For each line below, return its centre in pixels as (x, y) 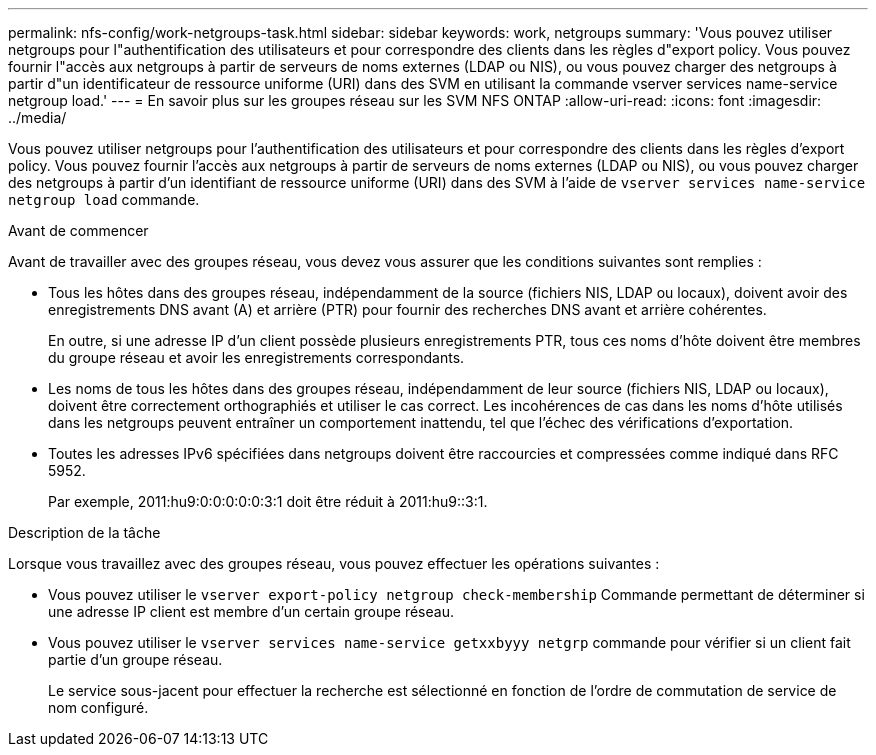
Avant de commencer (78, 230)
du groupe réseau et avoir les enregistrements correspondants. (256, 357)
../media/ (37, 117)
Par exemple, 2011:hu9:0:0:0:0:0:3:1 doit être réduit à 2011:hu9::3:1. (268, 501)
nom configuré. (98, 707)
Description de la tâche (84, 532)
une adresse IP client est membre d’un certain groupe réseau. (251, 611)
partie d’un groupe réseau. (135, 659)
